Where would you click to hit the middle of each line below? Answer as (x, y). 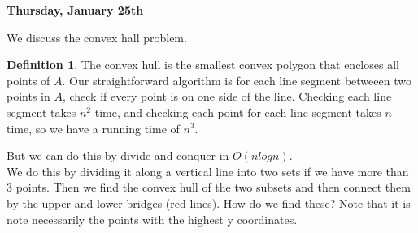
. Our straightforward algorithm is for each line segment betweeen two (237, 80)
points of (28, 80)
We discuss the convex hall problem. (97, 37)
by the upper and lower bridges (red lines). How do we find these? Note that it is (209, 203)
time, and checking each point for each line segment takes (238, 112)
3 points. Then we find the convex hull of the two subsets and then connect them (209, 187)
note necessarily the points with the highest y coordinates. (152, 219)
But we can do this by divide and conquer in (118, 155)
